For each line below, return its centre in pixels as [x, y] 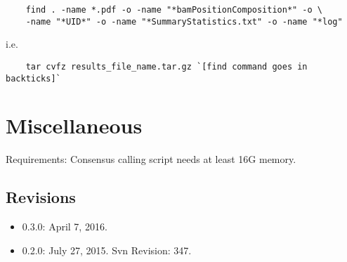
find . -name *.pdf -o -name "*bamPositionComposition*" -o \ [174, 10]
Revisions [41, 197]
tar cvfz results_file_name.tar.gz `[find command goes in [166, 66]
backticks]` [33, 78]
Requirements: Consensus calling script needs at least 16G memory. [151, 159]
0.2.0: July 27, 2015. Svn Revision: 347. [107, 250]
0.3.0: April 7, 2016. [65, 227]
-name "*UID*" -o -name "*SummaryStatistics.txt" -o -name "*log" [184, 21]
